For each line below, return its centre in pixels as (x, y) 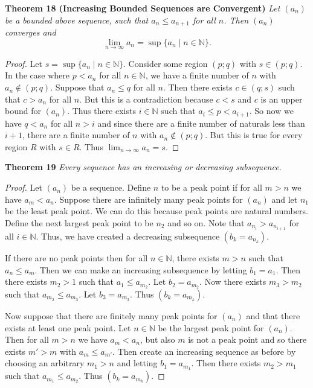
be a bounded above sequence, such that (77, 20)
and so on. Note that (206, 222)
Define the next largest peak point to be (79, 222)
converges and (31, 32)
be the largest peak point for (211, 327)
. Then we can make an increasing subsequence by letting (141, 269)
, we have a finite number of (197, 75)
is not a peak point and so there (247, 339)
